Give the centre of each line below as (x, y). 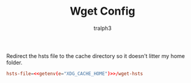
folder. (14, 62)
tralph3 (103, 28)
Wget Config (103, 11)
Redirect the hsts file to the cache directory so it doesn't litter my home (95, 56)
